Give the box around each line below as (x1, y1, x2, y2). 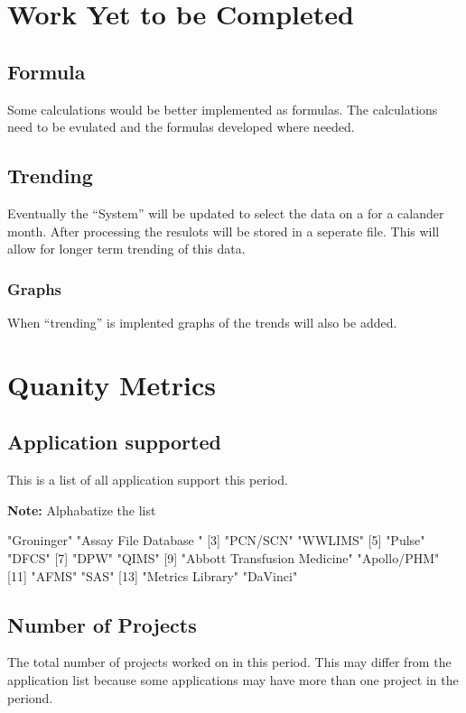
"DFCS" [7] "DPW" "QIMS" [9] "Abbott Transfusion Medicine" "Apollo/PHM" (7, 548, 440, 567)
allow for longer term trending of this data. (7, 239, 246, 258)
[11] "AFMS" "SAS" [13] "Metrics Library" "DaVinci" (7, 566, 298, 585)
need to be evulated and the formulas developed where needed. (7, 117, 355, 136)
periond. (7, 688, 53, 707)
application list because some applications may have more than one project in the (7, 670, 459, 689)
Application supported (7, 428, 221, 456)
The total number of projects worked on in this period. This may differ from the (7, 653, 452, 671)
